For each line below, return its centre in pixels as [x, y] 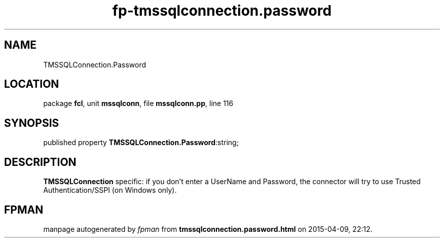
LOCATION [32, 84]
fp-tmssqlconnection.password [222, 11]
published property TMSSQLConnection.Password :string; [141, 143]
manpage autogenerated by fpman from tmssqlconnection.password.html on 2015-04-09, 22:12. [208, 229]
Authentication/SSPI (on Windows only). [110, 190]
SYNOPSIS [32, 123]
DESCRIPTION [40, 162]
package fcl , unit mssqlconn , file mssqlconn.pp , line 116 [138, 103]
